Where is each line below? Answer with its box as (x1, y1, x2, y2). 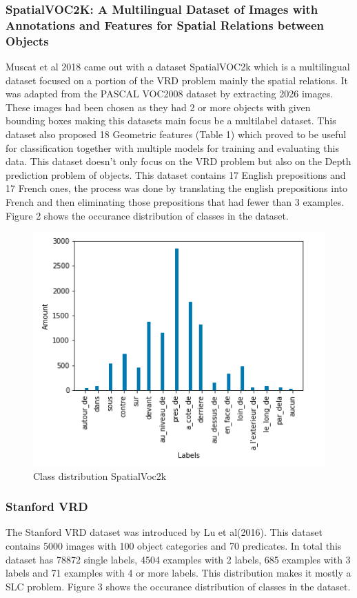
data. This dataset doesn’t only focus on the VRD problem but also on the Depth (6, 154, 351, 168)
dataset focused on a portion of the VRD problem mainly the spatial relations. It (6, 73, 349, 87)
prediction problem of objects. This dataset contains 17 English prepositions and (6, 167, 346, 182)
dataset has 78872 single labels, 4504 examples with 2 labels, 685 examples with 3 (6, 552, 351, 566)
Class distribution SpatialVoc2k (33, 468, 167, 483)
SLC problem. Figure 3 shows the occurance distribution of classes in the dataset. (6, 579, 351, 593)
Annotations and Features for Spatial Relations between (6, 16, 324, 33)
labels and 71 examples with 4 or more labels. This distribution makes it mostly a (6, 566, 351, 580)
